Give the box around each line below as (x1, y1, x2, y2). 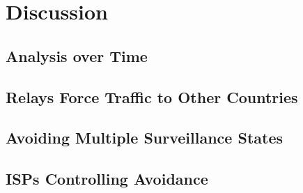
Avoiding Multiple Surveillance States (6, 127, 283, 148)
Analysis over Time (6, 45, 148, 66)
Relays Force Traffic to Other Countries (6, 86, 298, 107)
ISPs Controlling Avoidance (6, 168, 208, 190)
